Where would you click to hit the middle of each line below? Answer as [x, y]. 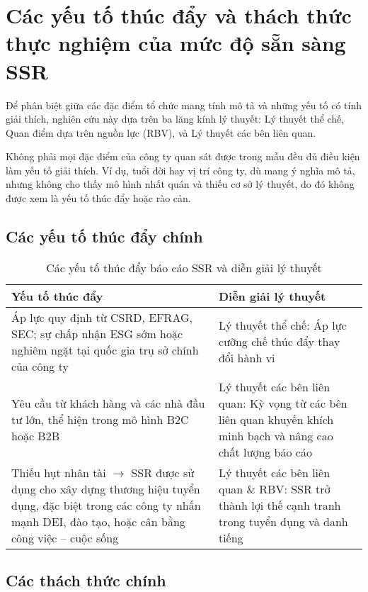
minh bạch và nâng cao [276, 435]
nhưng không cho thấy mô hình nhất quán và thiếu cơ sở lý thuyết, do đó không [180, 184]
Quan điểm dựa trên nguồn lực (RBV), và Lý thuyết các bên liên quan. [161, 132]
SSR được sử [163, 472]
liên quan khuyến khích [276, 419]
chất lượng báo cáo [265, 452]
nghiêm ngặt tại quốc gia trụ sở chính [105, 350]
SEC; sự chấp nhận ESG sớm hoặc [97, 333]
